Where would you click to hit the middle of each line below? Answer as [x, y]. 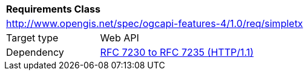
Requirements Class [53, 9]
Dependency [35, 52]
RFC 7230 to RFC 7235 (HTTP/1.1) [177, 52]
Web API [120, 38]
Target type [32, 38]
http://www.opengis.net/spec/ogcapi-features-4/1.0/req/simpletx [155, 23]
